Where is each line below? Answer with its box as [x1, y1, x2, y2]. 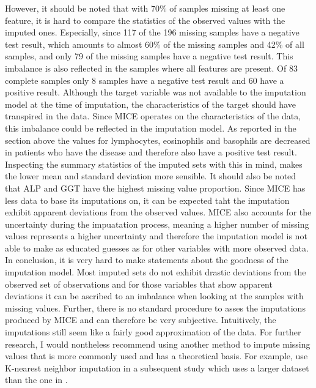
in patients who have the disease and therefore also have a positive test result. [5, 146, 297, 159]
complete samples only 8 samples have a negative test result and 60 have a [5, 73, 284, 86]
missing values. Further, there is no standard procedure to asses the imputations [5, 301, 306, 314]
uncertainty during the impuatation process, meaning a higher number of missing [5, 217, 309, 230]
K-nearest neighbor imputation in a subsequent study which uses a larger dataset [5, 361, 309, 374]
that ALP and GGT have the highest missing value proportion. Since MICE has [5, 181, 306, 194]
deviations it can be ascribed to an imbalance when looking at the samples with [5, 289, 304, 302]
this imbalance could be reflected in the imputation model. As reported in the [5, 121, 296, 134]
